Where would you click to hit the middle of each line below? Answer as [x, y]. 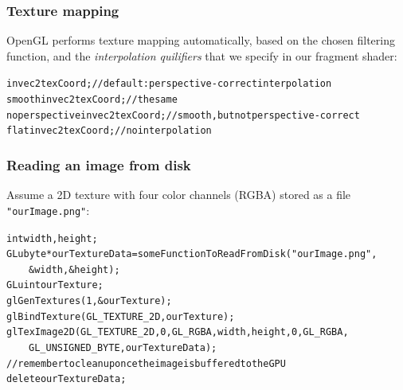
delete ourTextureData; [67, 379]
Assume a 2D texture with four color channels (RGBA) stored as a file [179, 195]
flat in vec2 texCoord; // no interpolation [109, 131]
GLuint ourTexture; [55, 285]
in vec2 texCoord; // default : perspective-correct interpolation [169, 84]
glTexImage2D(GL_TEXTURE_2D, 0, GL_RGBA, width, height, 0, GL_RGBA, [178, 332]
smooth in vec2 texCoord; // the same [92, 100]
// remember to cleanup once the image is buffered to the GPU [146, 363]
